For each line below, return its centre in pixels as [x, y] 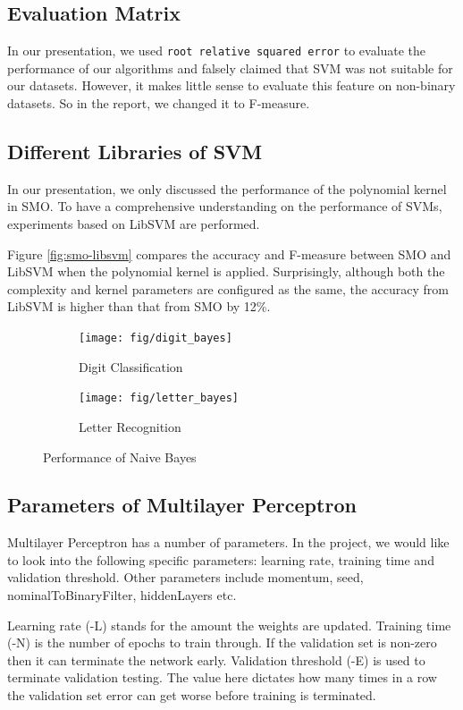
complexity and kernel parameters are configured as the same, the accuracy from [228, 288]
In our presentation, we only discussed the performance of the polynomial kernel [227, 188]
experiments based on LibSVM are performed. [134, 224]
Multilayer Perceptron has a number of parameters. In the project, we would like [228, 542]
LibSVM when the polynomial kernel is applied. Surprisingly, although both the [226, 271]
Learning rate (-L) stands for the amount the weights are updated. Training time [229, 625]
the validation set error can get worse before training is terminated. [192, 695]
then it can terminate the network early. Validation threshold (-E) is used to [216, 659]
